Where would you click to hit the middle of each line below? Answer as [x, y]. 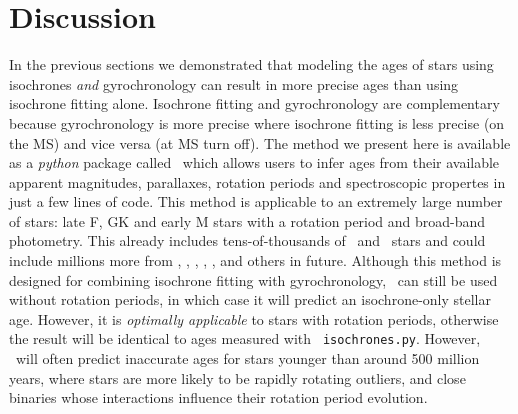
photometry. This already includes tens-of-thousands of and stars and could [247, 240]
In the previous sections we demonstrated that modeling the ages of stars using [251, 64]
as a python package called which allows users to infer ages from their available [254, 162]
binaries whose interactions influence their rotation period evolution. [218, 397]
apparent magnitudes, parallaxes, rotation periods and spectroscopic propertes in [257, 181]
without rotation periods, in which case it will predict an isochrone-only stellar [250, 299]
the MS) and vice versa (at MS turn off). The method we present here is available [260, 142]
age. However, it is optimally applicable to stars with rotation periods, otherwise [254, 318]
